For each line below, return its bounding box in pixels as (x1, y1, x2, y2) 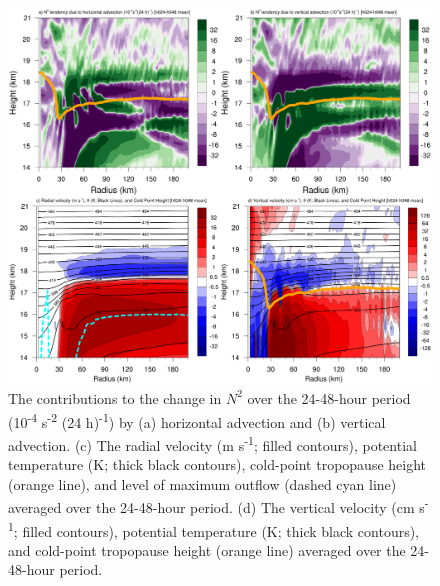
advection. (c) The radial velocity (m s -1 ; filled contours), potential (8, 431, 417, 455)
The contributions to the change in (8, 387, 222, 408)
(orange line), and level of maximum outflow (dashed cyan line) (8, 473, 397, 494)
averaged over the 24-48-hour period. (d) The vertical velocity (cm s (8, 496, 425, 517)
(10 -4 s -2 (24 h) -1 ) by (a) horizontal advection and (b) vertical (8, 408, 386, 432)
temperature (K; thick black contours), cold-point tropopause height (8, 454, 427, 475)
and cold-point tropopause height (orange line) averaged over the (8, 539, 406, 560)
